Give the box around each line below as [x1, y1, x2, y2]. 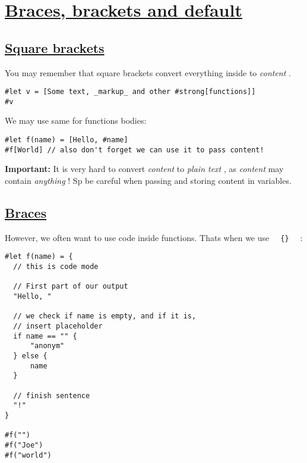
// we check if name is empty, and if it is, [13, 312, 197, 321]
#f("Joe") [5, 440, 43, 449]
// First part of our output [13, 282, 128, 291]
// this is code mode [13, 262, 99, 271]
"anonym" [30, 342, 65, 351]
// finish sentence [13, 391, 90, 400]
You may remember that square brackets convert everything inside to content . [5, 66, 291, 79]
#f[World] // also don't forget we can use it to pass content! [5, 145, 264, 154]
